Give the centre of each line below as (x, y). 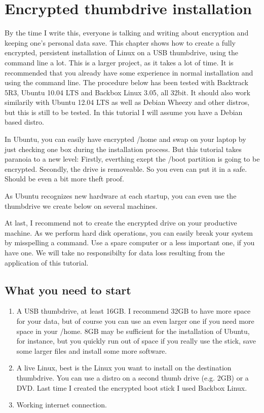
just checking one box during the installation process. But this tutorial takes (123, 149)
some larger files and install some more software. (92, 350)
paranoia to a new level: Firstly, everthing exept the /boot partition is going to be (132, 159)
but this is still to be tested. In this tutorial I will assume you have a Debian (124, 112)
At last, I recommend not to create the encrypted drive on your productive (121, 223)
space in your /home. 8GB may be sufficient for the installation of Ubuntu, (133, 331)
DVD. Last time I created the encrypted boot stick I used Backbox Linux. (132, 387)
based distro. (24, 122)
